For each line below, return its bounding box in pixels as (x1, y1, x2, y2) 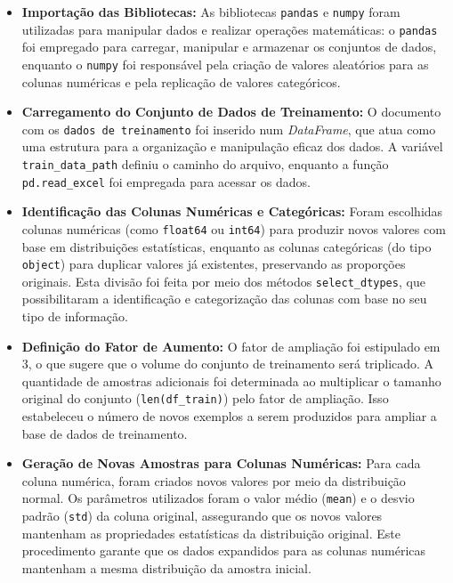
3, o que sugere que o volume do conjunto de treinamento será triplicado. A (21, 354, 434, 373)
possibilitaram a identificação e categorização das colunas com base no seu (21, 289, 427, 308)
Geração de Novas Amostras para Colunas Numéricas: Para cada (21, 454, 421, 473)
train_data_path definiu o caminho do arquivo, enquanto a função (21, 155, 389, 173)
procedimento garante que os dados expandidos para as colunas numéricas (21, 541, 426, 560)
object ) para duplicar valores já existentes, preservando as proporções (21, 255, 406, 273)
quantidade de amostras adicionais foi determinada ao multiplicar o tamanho (21, 371, 441, 390)
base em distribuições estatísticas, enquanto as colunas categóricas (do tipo (21, 237, 432, 255)
